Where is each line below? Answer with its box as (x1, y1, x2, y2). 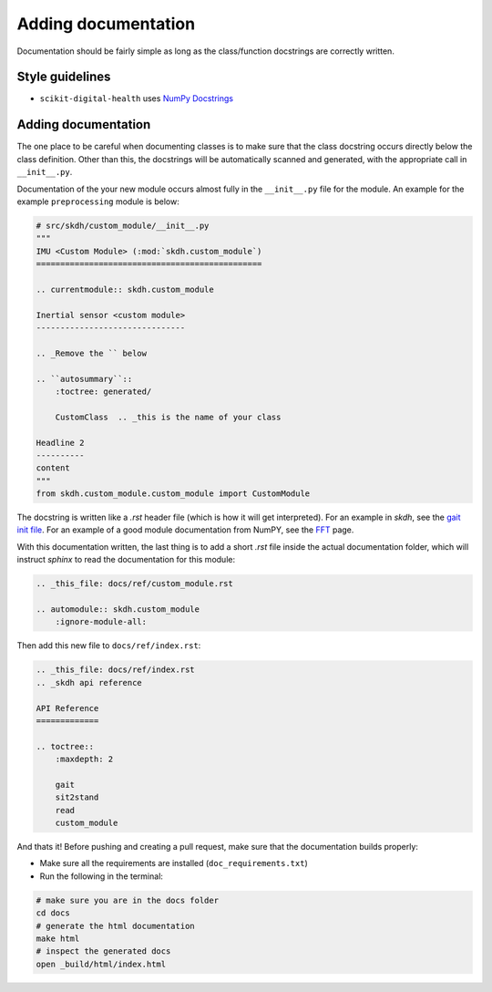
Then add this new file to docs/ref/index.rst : (16, 640, 201, 651)
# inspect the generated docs (36, 946, 171, 956)
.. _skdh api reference (36, 677, 143, 687)
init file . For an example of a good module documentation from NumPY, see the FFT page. (16, 524, 354, 535)
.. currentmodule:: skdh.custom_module (36, 284, 214, 294)
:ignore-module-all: (55, 616, 148, 627)
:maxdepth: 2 (55, 754, 114, 765)
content (36, 463, 70, 473)
